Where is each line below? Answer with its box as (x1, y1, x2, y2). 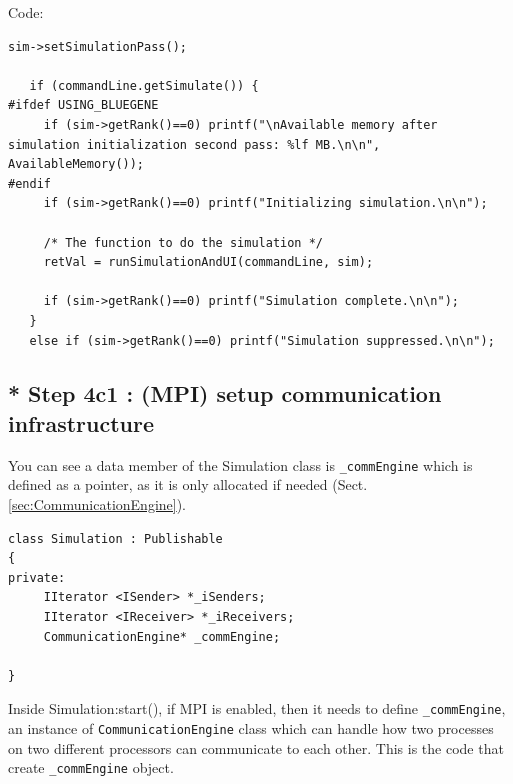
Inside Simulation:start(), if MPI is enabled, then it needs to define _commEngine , (8, 698, 506, 719)
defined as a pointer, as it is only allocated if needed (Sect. (8, 474, 368, 495)
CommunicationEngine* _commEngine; (43, 629, 281, 644)
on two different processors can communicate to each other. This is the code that (8, 737, 504, 758)
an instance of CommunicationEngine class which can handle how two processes (8, 717, 494, 738)
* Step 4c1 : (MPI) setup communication (8, 378, 442, 409)
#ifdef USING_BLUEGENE (8, 98, 159, 113)
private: (8, 570, 66, 585)
